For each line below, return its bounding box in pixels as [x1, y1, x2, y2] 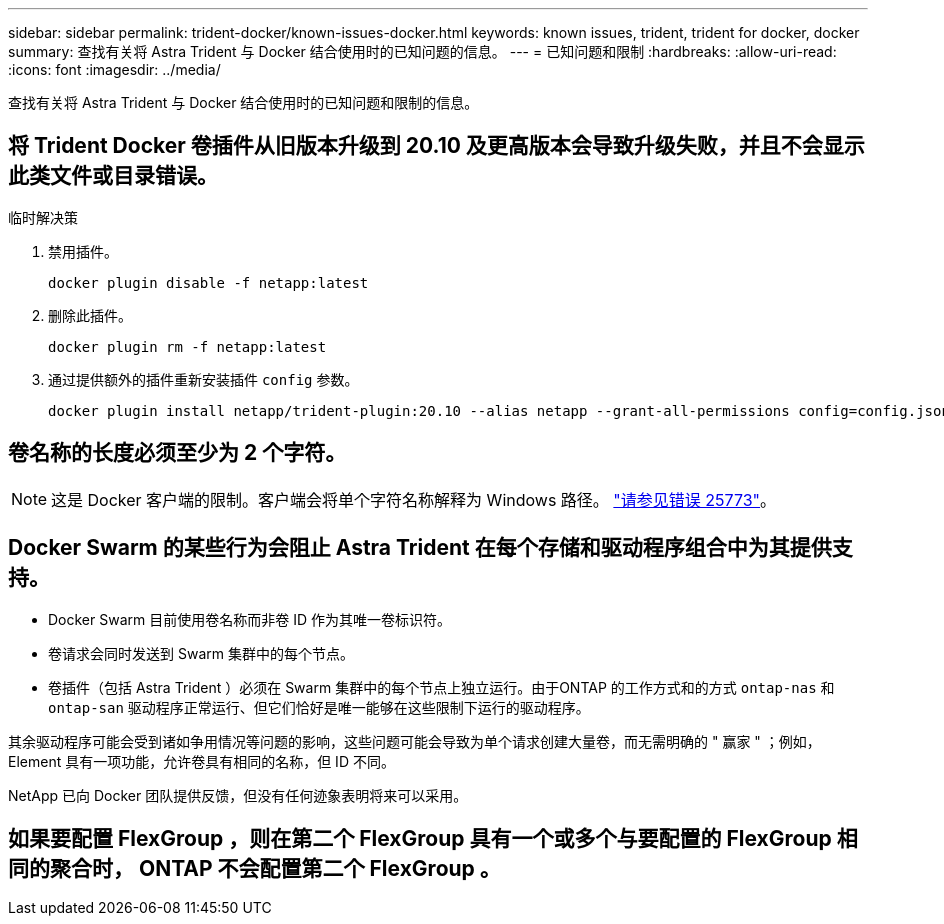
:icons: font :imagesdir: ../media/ [8, 61, 221, 78]
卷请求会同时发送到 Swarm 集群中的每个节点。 [48, 644, 354, 662]
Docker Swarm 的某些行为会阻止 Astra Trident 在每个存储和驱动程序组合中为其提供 [8, 535, 832, 561]
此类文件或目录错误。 [8, 163, 218, 189]
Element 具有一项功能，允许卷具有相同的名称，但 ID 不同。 [8, 752, 395, 770]
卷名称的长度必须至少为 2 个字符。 [8, 440, 347, 466]
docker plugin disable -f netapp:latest [48, 274, 369, 291]
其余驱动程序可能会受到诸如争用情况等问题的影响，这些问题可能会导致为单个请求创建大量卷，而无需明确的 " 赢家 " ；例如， [8, 732, 821, 750]
